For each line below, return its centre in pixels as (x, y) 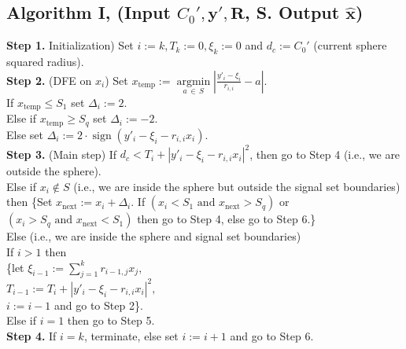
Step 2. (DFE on (49, 80)
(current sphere (350, 45)
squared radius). (45, 61)
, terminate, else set (131, 336)
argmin (194, 81)
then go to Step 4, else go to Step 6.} (227, 219)
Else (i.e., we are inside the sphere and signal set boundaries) (154, 236)
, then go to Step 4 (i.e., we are (325, 154)
